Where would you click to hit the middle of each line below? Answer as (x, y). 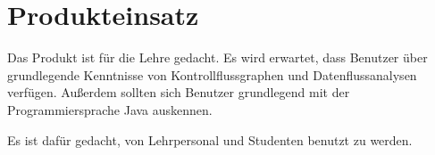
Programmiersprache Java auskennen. (110, 109)
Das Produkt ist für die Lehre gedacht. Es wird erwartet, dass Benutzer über (217, 57)
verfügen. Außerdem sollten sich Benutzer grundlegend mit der (179, 92)
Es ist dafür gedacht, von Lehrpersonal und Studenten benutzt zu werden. (210, 139)
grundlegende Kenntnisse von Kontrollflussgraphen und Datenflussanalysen (212, 74)
